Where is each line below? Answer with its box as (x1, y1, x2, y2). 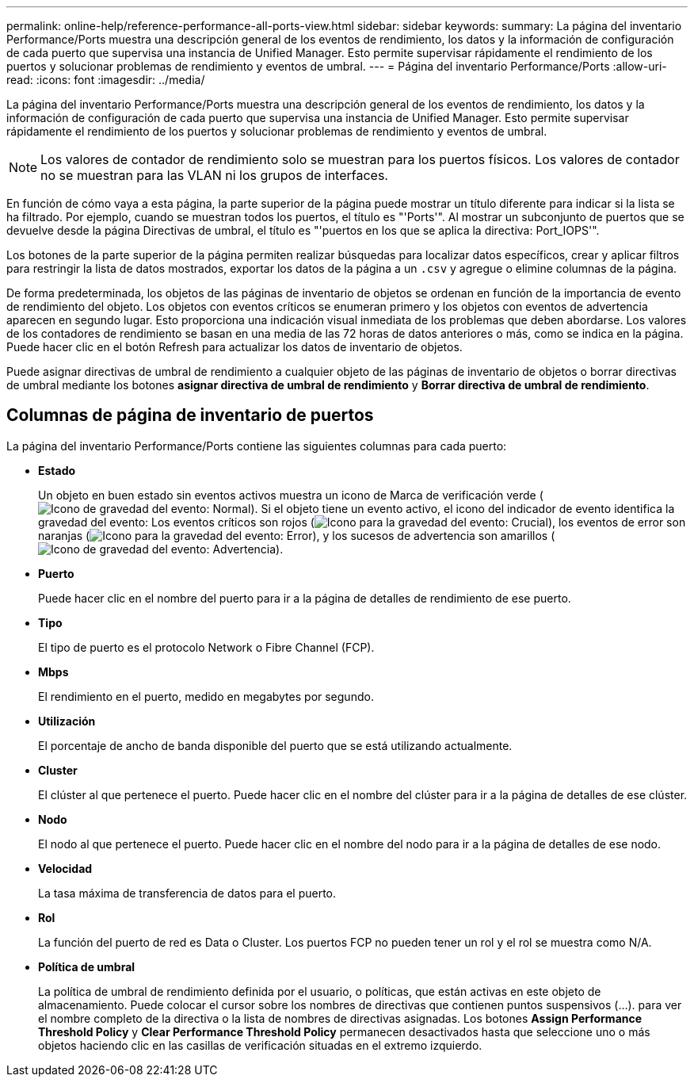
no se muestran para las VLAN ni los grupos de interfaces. (40, 167, 388, 183)
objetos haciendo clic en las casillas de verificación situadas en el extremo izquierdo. (38, 1038, 482, 1052)
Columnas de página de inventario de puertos (6, 405, 374, 426)
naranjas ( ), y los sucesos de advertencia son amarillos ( (38, 528, 555, 542)
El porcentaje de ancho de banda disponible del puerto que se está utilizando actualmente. (38, 738, 513, 752)
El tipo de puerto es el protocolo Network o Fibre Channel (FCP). (38, 640, 375, 654)
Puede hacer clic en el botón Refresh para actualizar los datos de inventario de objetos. (6, 340, 463, 354)
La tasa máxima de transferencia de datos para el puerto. (38, 886, 337, 900)
